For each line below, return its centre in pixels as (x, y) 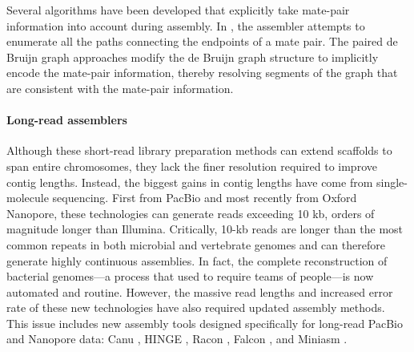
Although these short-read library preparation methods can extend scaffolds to (199, 150)
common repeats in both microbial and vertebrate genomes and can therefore (196, 244)
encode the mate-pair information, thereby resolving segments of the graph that (202, 73)
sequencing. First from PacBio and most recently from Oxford (205, 198)
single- (392, 182)
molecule (28, 198)
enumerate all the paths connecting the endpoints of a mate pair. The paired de (202, 41)
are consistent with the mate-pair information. (120, 88)
